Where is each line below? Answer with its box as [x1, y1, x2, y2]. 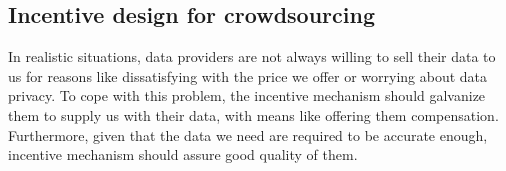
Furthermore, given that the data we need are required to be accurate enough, [8, 124, 488, 145]
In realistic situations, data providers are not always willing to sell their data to [8, 46, 496, 67]
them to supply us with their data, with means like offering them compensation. [8, 104, 499, 125]
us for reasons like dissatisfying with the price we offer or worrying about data [8, 65, 488, 86]
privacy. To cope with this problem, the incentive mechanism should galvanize [8, 85, 486, 106]
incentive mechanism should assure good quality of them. [8, 144, 358, 165]
